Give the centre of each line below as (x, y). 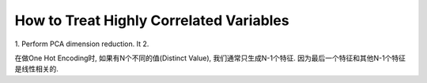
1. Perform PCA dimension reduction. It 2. (82, 44)
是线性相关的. (37, 69)
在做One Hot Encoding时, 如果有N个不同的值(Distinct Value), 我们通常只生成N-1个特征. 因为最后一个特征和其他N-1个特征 (210, 58)
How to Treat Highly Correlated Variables (152, 20)
